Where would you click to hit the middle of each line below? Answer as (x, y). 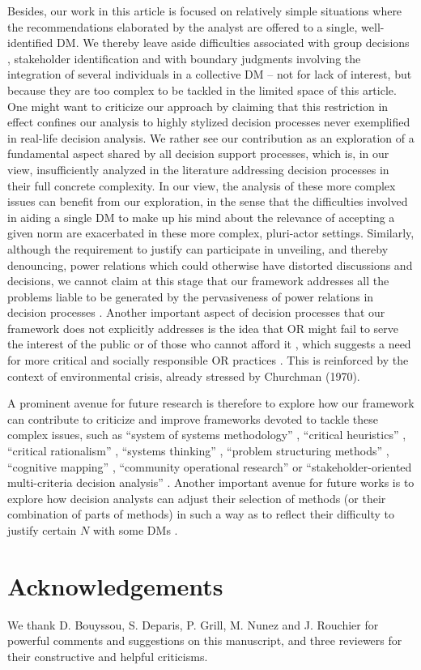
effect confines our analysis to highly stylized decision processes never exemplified (209, 122)
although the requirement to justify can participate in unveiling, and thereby (198, 248)
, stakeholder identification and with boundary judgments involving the (184, 58)
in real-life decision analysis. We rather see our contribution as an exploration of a (211, 137)
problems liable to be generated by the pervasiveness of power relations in (191, 296)
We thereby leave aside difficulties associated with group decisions (246, 43)
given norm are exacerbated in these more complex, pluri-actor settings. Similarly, (211, 233)
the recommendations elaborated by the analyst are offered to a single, (183, 26)
